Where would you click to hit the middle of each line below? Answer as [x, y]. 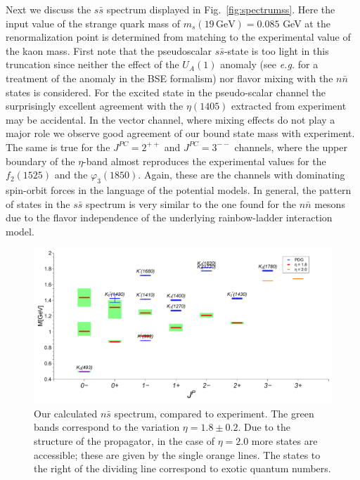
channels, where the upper [291, 147]
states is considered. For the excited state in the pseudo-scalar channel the [166, 92]
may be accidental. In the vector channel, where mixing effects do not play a [171, 119]
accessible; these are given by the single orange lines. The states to [177, 454]
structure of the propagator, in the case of [124, 440]
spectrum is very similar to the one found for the [191, 203]
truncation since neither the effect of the [92, 64]
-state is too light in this [276, 50]
